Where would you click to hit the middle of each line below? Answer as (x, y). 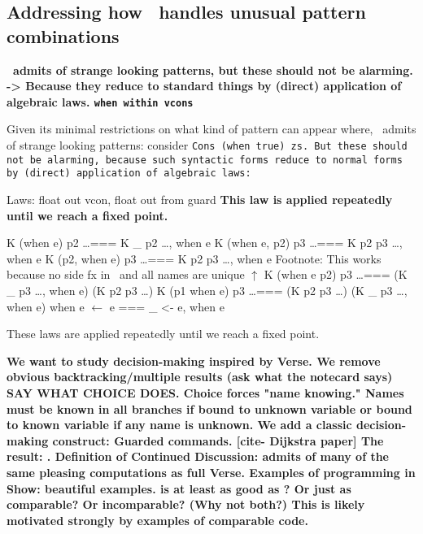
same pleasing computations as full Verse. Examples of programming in (211, 472)
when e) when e (46, 306)
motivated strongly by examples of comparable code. (157, 520)
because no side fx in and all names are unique (126, 274)
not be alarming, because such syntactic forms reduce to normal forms (205, 160)
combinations (63, 35)
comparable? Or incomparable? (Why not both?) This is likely (186, 504)
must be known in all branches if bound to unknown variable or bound (209, 408)
